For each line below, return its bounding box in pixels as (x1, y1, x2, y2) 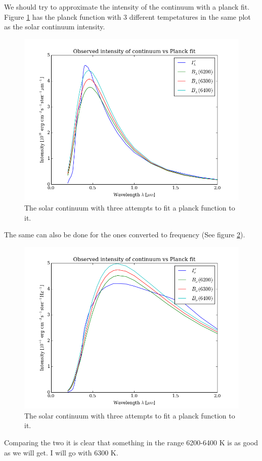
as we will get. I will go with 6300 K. (4, 447, 118, 457)
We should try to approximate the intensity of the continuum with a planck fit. (4, 2, 250, 12)
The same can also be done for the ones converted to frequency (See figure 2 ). (4, 229, 245, 240)
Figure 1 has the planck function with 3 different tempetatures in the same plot (4, 11, 251, 22)
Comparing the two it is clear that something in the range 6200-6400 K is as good (4, 437, 258, 448)
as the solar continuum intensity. (4, 21, 105, 32)
